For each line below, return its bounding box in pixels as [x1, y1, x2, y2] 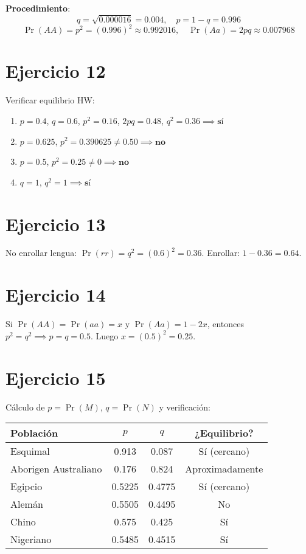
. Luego [90, 329, 119, 342]
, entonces [207, 317, 244, 330]
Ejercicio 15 [5, 365, 106, 390]
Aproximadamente [185, 462, 263, 476]
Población [10, 426, 58, 440]
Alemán [10, 497, 43, 511]
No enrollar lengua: [5, 246, 77, 259]
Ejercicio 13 [5, 211, 106, 236]
